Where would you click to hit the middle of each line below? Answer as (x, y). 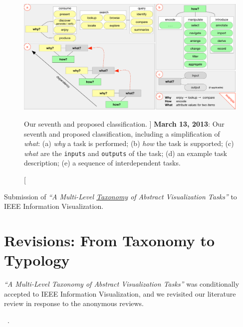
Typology (37, 260)
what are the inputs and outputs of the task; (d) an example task (125, 153)
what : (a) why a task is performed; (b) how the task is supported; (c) (129, 143)
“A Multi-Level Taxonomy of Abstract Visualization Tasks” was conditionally (122, 284)
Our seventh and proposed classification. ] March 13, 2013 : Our (124, 124)
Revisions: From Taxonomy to (110, 240)
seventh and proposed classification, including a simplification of (122, 133)
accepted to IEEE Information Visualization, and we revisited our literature (120, 293)
